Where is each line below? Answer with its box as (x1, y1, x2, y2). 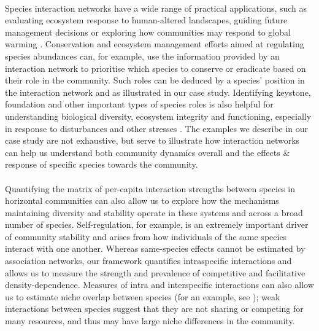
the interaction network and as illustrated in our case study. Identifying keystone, (5, 85, 311, 98)
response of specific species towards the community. (5, 158, 198, 171)
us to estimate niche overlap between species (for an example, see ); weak (5, 290, 280, 303)
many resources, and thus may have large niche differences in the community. (5, 314, 295, 327)
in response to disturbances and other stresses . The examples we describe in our (5, 122, 309, 134)
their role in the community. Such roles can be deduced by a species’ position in (5, 74, 305, 87)
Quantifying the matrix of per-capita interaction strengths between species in (5, 182, 295, 195)
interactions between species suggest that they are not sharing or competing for (5, 302, 304, 315)
